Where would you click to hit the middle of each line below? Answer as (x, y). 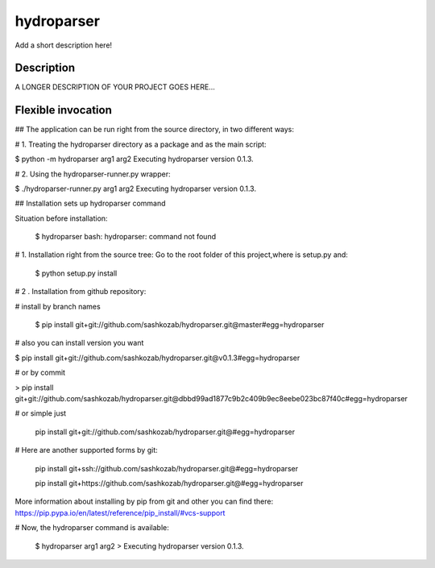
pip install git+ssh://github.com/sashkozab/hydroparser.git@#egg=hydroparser (166, 468)
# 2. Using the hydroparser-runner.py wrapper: (93, 174)
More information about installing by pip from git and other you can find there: (144, 502)
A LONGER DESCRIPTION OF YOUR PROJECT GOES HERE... (115, 87)
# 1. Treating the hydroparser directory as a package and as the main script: (141, 144)
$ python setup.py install (76, 273)
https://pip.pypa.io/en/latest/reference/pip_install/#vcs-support (120, 512)
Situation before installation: (61, 218)
